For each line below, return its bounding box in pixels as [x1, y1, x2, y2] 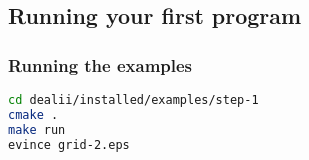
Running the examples [8, 52, 193, 77]
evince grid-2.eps [8, 137, 130, 152]
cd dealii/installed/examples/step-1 [8, 93, 259, 107]
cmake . [8, 107, 59, 122]
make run [8, 122, 66, 137]
